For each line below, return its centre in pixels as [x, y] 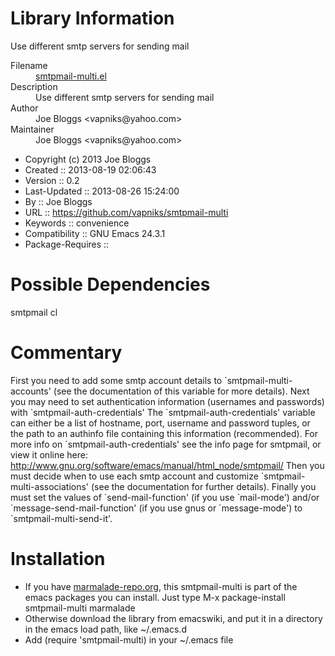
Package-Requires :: [67, 244]
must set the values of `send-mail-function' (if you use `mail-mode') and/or [165, 497]
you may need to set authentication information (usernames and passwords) [167, 401]
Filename [29, 65]
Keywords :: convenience [77, 223]
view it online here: [49, 454]
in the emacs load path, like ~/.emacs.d [105, 629]
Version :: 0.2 [52, 180]
